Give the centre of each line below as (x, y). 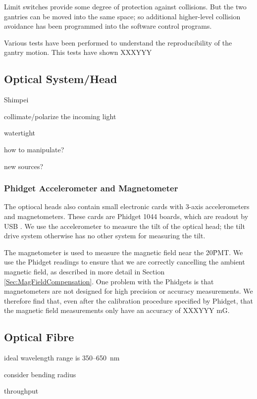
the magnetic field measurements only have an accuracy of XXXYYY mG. (117, 310)
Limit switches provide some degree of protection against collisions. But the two (125, 6)
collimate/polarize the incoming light (60, 116)
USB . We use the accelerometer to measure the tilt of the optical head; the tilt (125, 226)
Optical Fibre (39, 337)
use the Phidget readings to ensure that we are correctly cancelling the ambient (125, 262)
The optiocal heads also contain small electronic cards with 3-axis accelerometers (127, 206)
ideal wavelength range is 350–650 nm (62, 358)
